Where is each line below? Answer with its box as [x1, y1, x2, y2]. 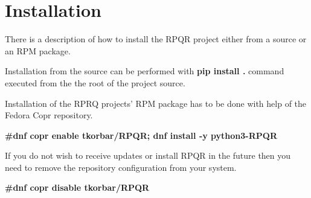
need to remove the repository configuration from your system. [5, 161, 237, 173]
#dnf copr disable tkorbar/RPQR [5, 181, 150, 194]
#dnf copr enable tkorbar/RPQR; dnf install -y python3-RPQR [5, 129, 277, 141]
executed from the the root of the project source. [5, 76, 185, 89]
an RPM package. [5, 44, 71, 57]
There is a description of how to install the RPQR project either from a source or [5, 33, 307, 45]
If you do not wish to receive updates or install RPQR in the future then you [5, 149, 291, 162]
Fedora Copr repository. [5, 109, 93, 121]
